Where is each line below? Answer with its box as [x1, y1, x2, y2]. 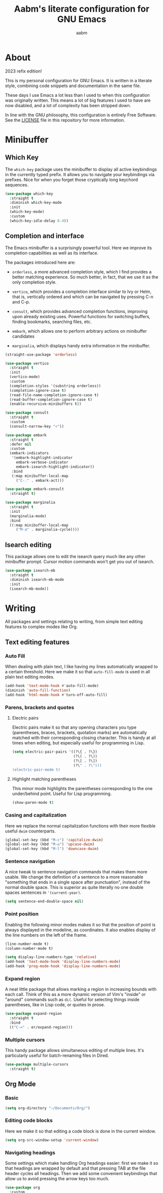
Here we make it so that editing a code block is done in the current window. [5, 1128, 156, 1134]
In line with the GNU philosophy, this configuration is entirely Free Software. [5, 112, 157, 118]
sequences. [5, 181, 29, 188]
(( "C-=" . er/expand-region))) [9, 1025, 73, 1030]
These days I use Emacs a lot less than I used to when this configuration [5, 92, 150, 98]
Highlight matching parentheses [12, 776, 76, 782]
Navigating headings [5, 1149, 55, 1156]
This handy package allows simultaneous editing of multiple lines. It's [5, 1048, 145, 1053]
